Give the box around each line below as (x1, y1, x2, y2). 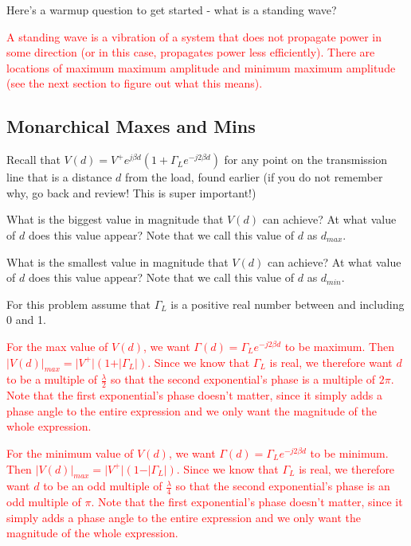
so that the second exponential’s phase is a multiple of (110, 371, 376, 388)
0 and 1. (6, 311, 46, 328)
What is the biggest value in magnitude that (6, 211, 224, 228)
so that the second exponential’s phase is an (175, 478, 390, 494)
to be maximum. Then (284, 337, 394, 354)
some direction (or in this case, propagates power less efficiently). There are (6, 44, 375, 60)
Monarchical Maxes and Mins (6, 114, 256, 138)
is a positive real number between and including (170, 295, 405, 312)
